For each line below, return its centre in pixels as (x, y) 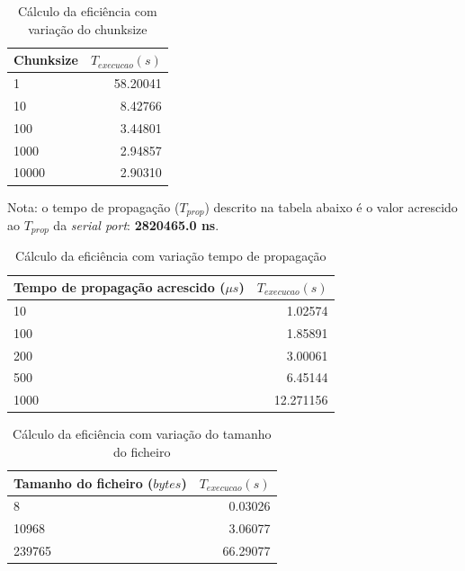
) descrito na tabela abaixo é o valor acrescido (331, 206)
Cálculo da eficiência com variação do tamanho (142, 434)
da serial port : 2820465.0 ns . (136, 224)
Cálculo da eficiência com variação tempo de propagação (171, 256)
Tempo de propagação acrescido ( (120, 287)
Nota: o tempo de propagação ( (94, 206)
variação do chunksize (88, 28)
